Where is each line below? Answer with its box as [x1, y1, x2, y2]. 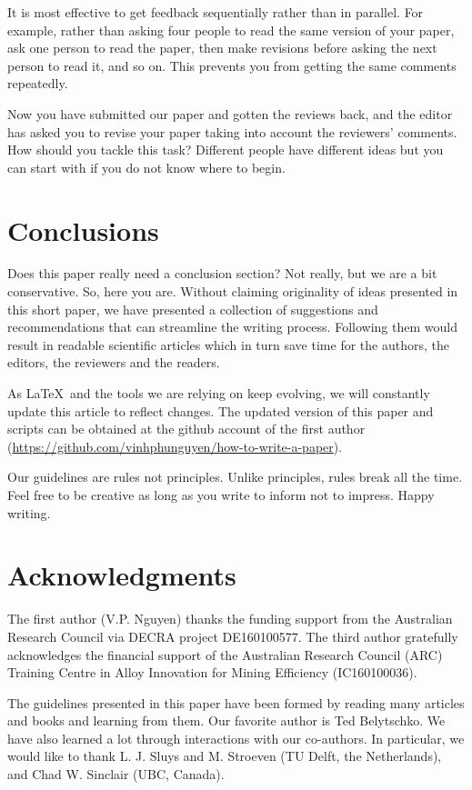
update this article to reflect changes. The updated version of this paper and [7, 401, 434, 420]
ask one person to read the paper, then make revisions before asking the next [7, 38, 437, 57]
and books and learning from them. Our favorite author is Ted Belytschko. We [7, 711, 446, 730]
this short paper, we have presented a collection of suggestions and [7, 299, 378, 318]
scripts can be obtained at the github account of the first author [7, 419, 366, 438]
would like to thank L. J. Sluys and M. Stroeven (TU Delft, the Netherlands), [7, 746, 442, 765]
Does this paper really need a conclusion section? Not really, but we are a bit [7, 264, 437, 283]
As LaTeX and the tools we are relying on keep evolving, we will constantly [7, 384, 430, 403]
